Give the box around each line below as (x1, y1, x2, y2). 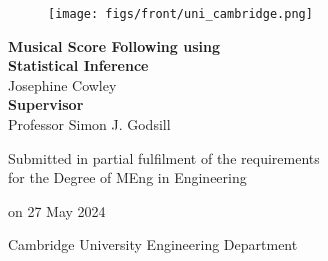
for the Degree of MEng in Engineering (8, 167, 247, 188)
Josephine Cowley (8, 74, 117, 95)
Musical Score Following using (8, 35, 220, 56)
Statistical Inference (8, 55, 149, 76)
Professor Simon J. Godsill (8, 114, 171, 135)
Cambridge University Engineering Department (8, 234, 298, 255)
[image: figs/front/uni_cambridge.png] (48, 7, 313, 21)
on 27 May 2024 (8, 200, 106, 221)
